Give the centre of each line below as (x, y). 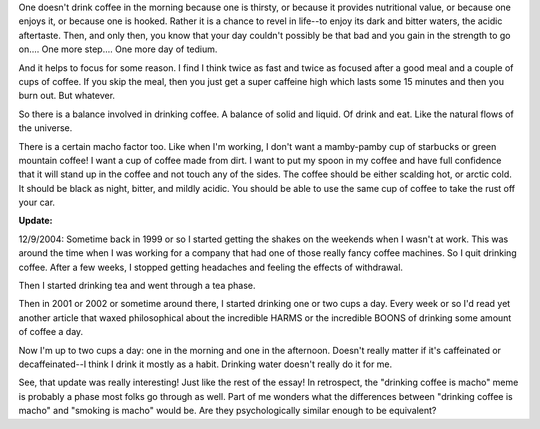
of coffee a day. (51, 332)
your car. (36, 202)
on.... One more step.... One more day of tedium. (118, 49)
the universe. (45, 128)
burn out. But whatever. (66, 96)
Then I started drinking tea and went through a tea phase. (137, 286)
